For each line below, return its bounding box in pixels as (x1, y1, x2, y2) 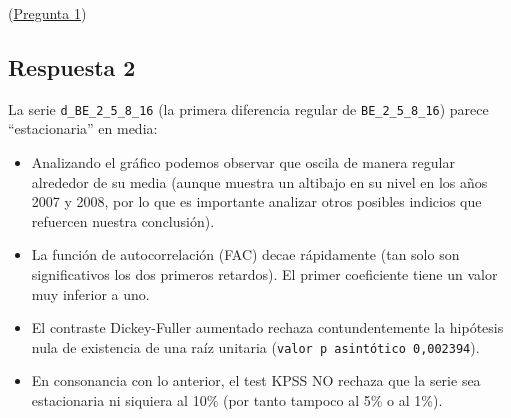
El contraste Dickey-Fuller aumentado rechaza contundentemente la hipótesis (31, 317, 504, 338)
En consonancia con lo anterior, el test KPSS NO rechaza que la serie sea (31, 370, 481, 391)
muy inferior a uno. (31, 283, 150, 304)
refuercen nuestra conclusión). (31, 210, 215, 231)
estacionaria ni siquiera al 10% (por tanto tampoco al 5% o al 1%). (31, 390, 443, 411)
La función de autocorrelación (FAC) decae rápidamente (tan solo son (31, 244, 460, 265)
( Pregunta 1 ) (8, 3, 87, 23)
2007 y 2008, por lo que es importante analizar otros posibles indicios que (31, 191, 482, 212)
